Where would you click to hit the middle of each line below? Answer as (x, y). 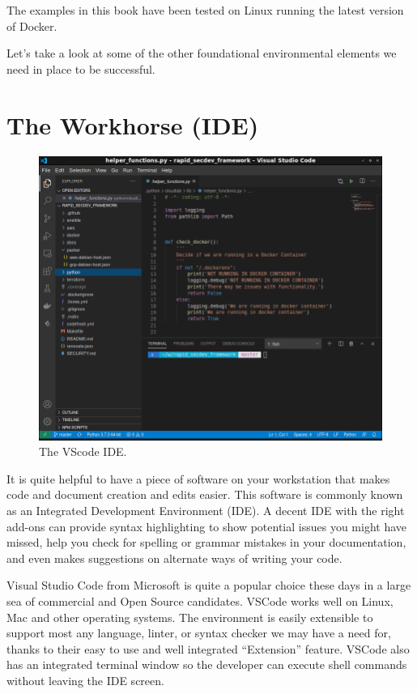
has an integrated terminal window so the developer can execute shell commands (207, 664)
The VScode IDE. (83, 451)
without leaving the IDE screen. (85, 680)
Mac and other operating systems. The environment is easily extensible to (190, 617)
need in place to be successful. (81, 68)
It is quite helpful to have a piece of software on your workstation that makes (198, 478)
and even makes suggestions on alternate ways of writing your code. (174, 558)
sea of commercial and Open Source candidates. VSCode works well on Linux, (200, 601)
